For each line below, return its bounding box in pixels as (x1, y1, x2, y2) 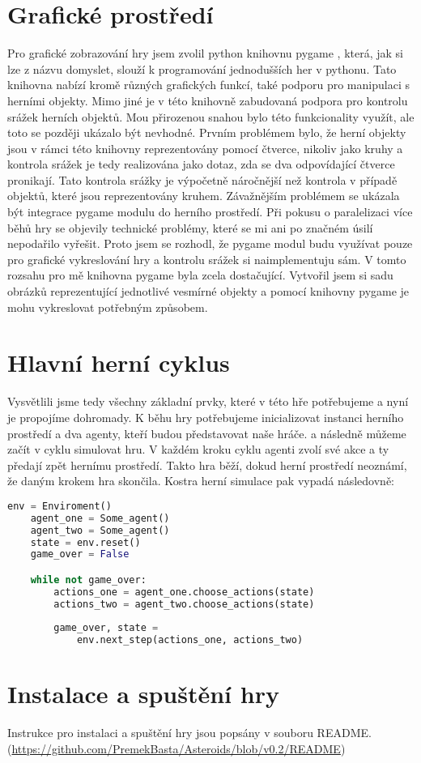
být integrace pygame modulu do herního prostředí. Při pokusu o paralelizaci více (7, 203, 413, 220)
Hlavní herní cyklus (7, 346, 230, 379)
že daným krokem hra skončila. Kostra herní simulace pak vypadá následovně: (7, 472, 395, 489)
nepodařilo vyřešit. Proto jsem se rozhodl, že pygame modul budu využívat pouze (7, 235, 413, 252)
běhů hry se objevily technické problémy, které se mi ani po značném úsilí (7, 219, 373, 236)
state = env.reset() (30, 536, 141, 548)
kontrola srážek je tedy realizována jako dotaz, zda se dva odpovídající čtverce (7, 156, 395, 173)
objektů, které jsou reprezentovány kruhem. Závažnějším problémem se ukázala (7, 187, 400, 204)
